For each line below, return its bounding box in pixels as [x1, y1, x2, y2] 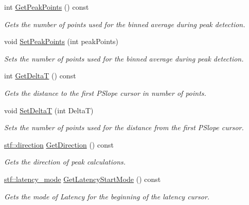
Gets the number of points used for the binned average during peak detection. [4, 18, 245, 29]
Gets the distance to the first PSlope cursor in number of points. [4, 87, 206, 98]
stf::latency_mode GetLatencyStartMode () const [4, 173, 161, 184]
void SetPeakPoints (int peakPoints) [4, 36, 119, 47]
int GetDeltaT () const [4, 70, 76, 81]
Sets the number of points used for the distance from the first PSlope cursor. [4, 122, 244, 133]
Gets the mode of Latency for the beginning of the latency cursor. [4, 191, 210, 201]
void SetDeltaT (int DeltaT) [4, 105, 94, 115]
